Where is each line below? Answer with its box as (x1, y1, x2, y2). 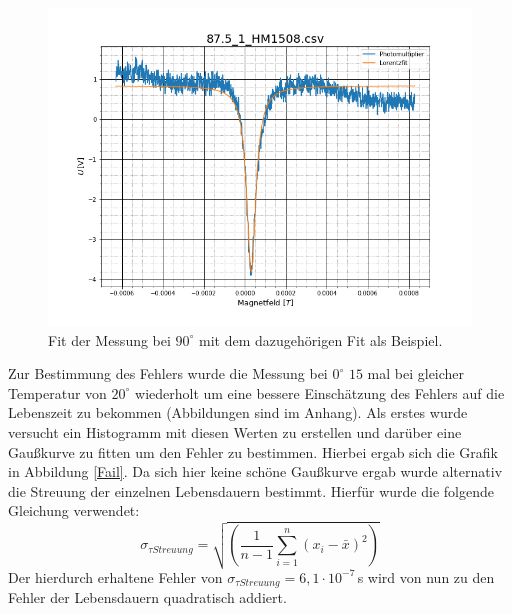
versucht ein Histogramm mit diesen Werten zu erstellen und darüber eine (8, 421, 462, 442)
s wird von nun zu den (357, 566, 495, 587)
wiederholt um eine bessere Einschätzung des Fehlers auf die (135, 382, 505, 403)
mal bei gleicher (367, 363, 465, 384)
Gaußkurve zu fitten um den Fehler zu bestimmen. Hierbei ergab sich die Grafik (8, 441, 498, 462)
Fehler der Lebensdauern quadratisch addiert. (8, 587, 287, 608)
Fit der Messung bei (48, 329, 171, 350)
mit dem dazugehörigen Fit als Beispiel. (199, 329, 443, 350)
